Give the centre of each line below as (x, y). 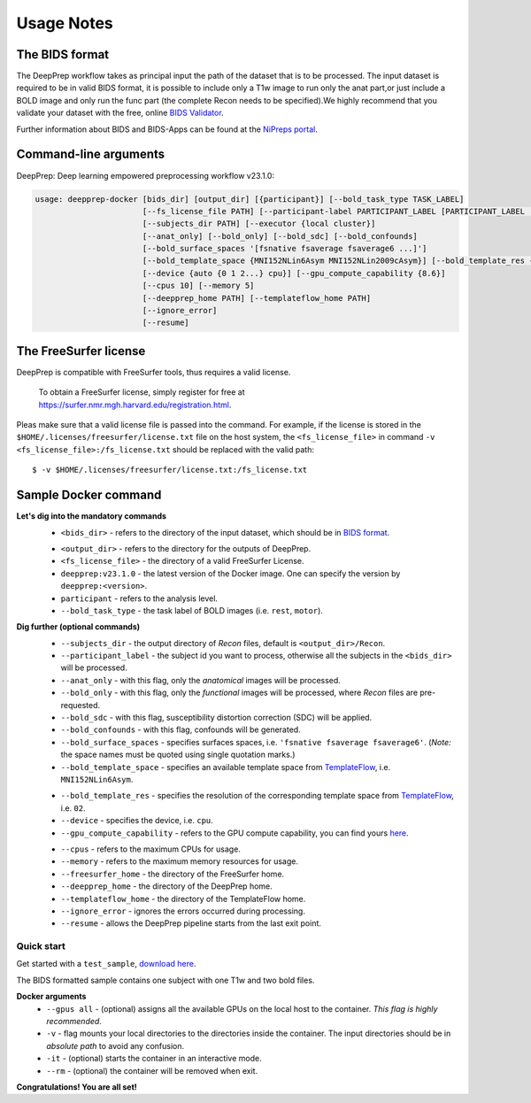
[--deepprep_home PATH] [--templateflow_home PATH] (257, 298)
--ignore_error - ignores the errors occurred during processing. (183, 911)
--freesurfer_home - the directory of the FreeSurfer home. (173, 874)
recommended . (74, 1021)
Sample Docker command (89, 495)
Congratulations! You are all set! (77, 1087)
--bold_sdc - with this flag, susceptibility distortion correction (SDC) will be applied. (216, 718)
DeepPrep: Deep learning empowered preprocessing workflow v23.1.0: (145, 175)
